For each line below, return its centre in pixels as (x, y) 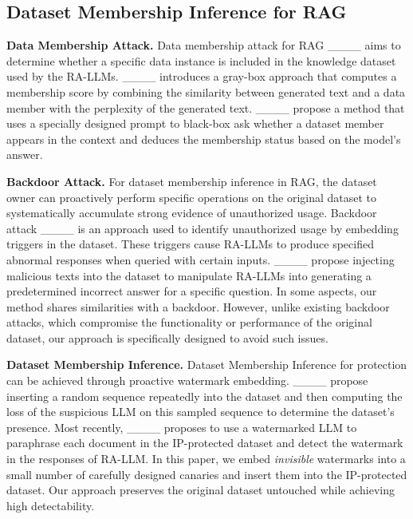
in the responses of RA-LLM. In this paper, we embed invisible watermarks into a (206, 459)
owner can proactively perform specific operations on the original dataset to (192, 197)
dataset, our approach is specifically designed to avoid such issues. (167, 337)
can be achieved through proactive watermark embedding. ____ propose (187, 380)
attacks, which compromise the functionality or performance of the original (189, 322)
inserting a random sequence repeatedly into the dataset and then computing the (205, 396)
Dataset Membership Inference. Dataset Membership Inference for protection (207, 364)
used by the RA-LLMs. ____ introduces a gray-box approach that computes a (202, 76)
